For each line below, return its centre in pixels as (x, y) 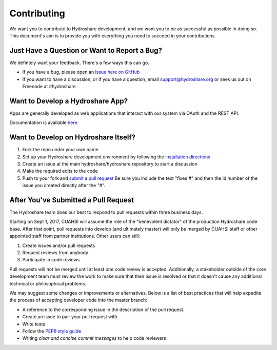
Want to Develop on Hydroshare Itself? (73, 138)
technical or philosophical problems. (48, 283)
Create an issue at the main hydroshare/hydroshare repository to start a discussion (110, 164)
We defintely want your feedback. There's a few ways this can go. (80, 63)
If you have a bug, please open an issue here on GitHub (81, 72)
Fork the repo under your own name (60, 150)
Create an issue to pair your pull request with (70, 317)
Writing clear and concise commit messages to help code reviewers (94, 338)
